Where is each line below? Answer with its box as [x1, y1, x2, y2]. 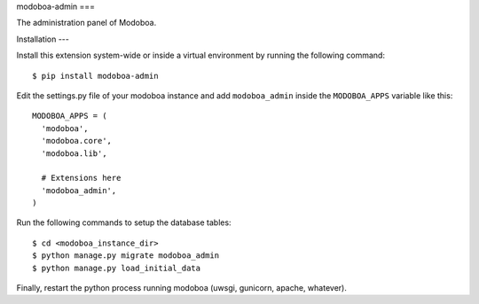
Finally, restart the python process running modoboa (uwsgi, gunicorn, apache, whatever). [16, 283, 348, 293]
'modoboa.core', [41, 136, 113, 146]
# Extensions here [41, 173, 122, 183]
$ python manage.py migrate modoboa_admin [32, 251, 220, 261]
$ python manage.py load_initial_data [32, 262, 201, 273]
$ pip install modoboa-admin [32, 71, 159, 81]
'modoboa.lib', [41, 148, 107, 159]
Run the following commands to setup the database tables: [16, 217, 232, 228]
